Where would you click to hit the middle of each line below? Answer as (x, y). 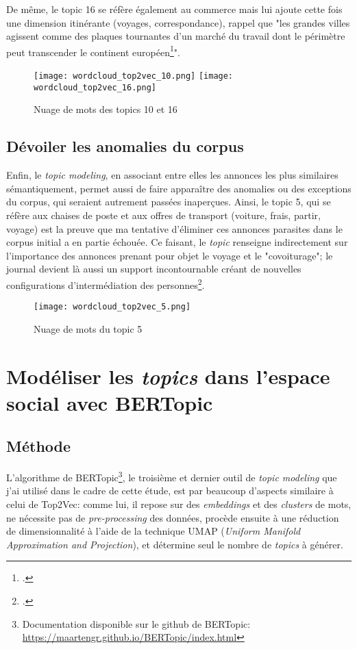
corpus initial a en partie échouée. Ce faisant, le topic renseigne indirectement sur (177, 242)
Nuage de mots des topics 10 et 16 (106, 109)
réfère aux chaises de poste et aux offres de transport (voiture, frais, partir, (163, 215)
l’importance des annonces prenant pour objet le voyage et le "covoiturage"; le (170, 255)
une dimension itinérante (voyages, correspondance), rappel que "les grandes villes (178, 22)
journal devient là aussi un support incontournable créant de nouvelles (154, 269)
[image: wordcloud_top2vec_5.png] (112, 307)
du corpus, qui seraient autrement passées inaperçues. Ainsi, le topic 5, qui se (169, 202)
